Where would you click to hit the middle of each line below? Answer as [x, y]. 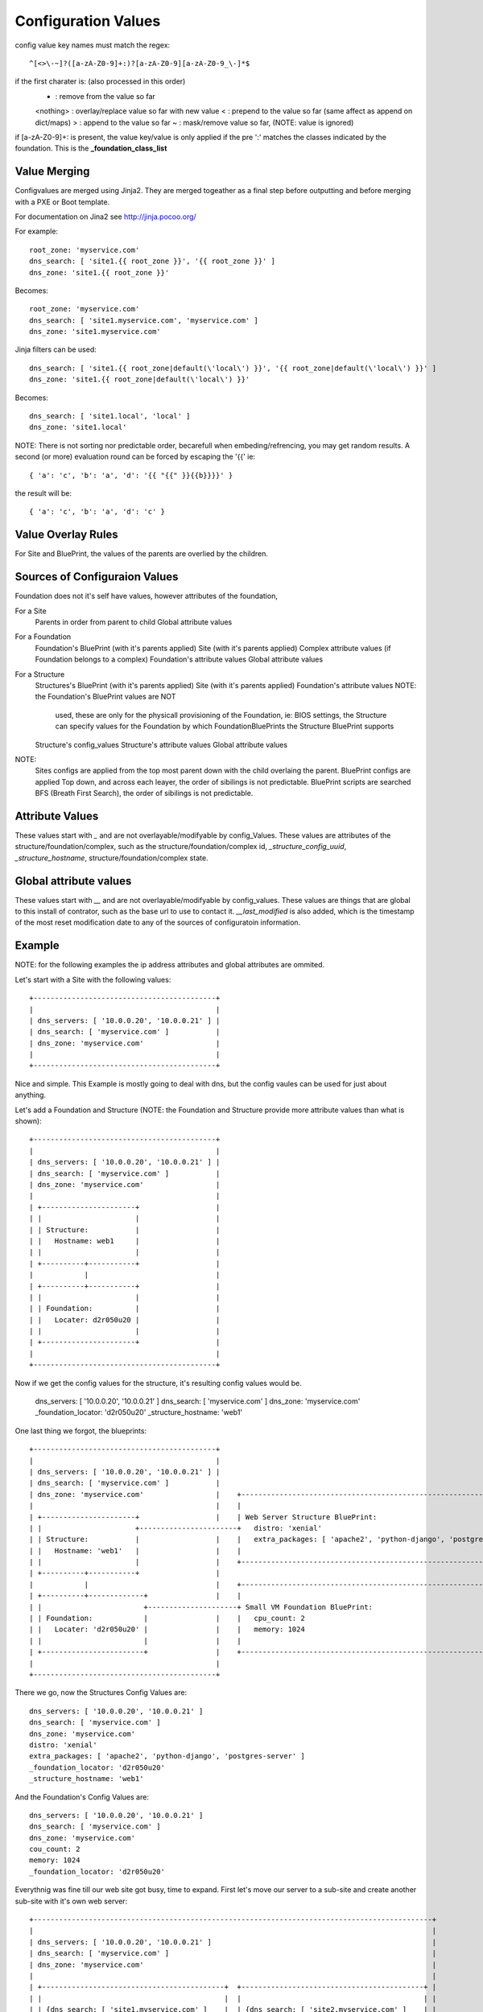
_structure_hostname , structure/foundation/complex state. [111, 858]
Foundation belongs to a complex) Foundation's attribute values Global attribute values [179, 659]
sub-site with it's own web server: [71, 1901]
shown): [28, 1121]
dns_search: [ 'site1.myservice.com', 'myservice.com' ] [144, 320]
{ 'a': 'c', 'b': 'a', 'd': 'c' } [97, 512]
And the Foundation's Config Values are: [82, 1797]
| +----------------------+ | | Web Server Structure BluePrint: [203, 1517]
